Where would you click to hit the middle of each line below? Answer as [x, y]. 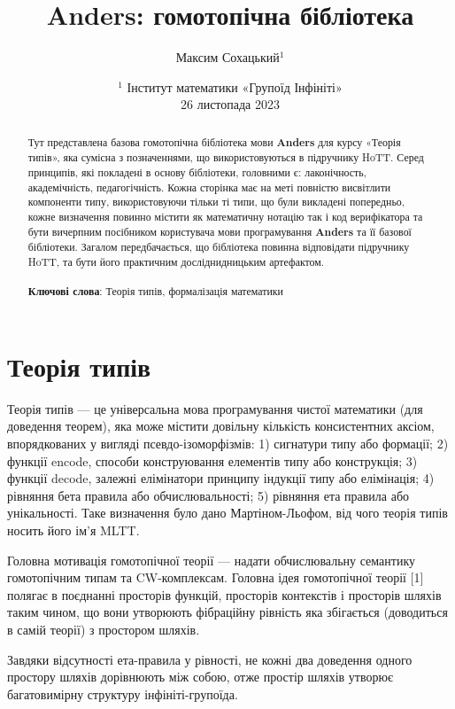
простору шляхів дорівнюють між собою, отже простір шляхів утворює [200, 677]
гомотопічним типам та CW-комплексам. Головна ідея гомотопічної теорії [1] [216, 577]
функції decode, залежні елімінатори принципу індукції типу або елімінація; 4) [221, 478]
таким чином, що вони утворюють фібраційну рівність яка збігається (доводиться [227, 612]
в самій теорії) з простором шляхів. [104, 629]
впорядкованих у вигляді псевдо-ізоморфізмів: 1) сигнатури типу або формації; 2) [228, 444]
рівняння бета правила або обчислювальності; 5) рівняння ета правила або [208, 495]
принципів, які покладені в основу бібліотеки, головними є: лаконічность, [197, 172]
